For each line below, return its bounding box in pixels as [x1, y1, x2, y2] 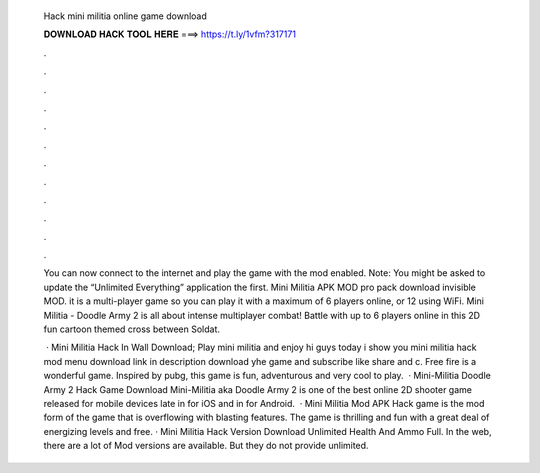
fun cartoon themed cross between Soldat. [43, 323, 220, 335]
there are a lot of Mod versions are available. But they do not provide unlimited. [43, 440, 369, 452]
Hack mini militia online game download [43, 10, 207, 22]
